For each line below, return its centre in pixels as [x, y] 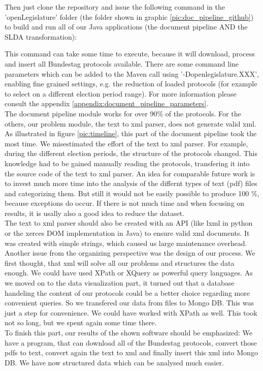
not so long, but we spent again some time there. [81, 322]
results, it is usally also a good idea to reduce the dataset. [95, 213]
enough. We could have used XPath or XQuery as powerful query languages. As [129, 273]
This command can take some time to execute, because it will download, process [130, 54]
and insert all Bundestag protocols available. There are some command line [122, 63]
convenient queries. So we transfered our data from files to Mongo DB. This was [129, 303]
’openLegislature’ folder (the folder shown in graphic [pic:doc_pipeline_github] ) [129, 17]
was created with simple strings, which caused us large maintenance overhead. [126, 243]
